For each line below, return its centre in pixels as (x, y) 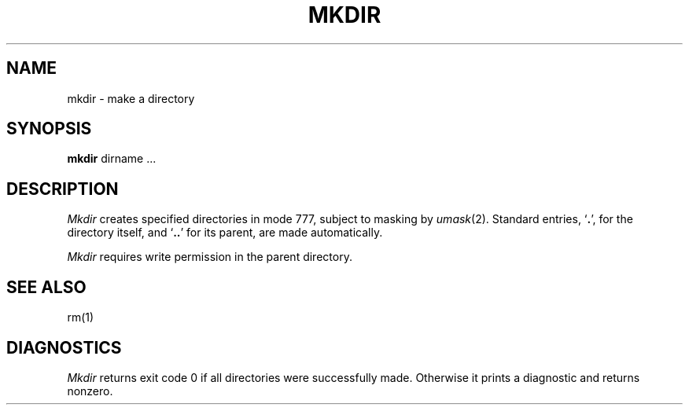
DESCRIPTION (63, 189)
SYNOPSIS (49, 129)
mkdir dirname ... (112, 159)
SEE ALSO (46, 287)
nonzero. (90, 391)
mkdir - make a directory (131, 98)
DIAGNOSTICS (64, 347)
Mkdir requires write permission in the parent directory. (210, 257)
